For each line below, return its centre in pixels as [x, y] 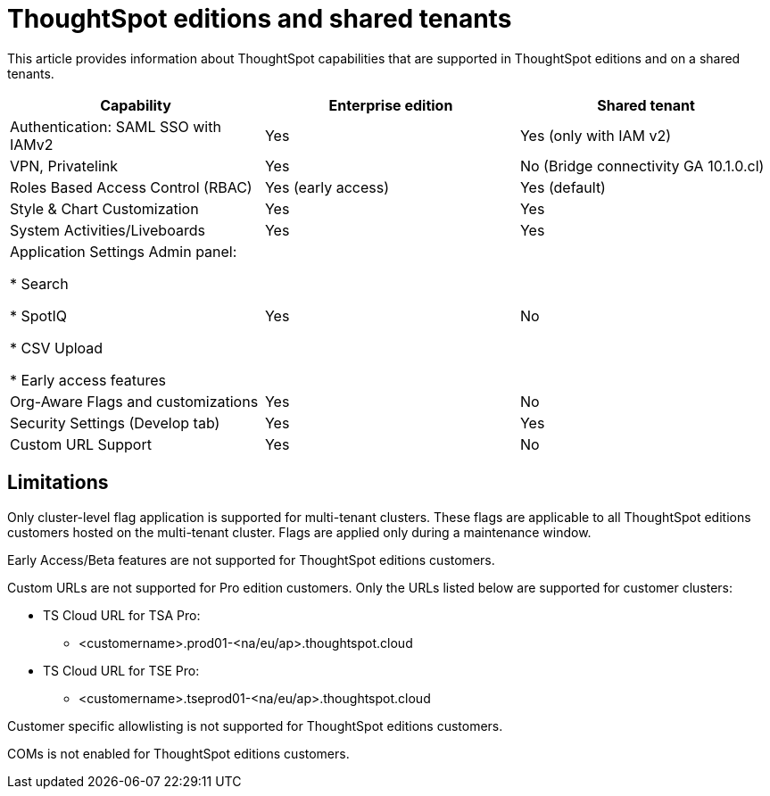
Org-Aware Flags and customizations [134, 401]
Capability [136, 105]
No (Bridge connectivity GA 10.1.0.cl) [642, 166]
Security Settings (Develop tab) [115, 423]
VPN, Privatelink [64, 166]
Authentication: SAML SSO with [116, 126]
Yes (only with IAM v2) [596, 135]
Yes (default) [563, 187]
